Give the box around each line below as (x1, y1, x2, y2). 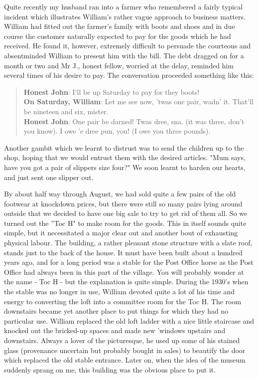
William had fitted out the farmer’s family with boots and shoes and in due (4, 21, 235, 31)
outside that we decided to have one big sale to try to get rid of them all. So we (4, 208, 248, 218)
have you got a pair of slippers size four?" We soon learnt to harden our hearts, (4, 162, 246, 172)
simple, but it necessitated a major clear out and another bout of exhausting (4, 227, 238, 238)
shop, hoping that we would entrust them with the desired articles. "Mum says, (4, 152, 246, 163)
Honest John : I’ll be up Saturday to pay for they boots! (23, 86, 200, 97)
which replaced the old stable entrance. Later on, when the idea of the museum (4, 355, 246, 365)
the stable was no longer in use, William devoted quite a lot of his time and (4, 286, 235, 297)
